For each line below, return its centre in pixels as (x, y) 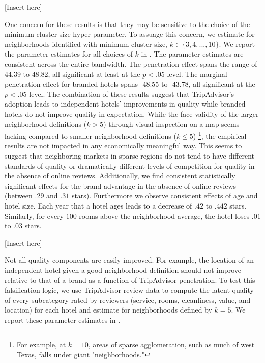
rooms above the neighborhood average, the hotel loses (164, 215)
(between (19, 196)
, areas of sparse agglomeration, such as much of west (171, 344)
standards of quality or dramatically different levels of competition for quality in (130, 165)
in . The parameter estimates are (192, 54)
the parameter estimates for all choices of (69, 54)
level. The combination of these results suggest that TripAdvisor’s (132, 94)
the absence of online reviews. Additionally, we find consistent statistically (120, 176)
